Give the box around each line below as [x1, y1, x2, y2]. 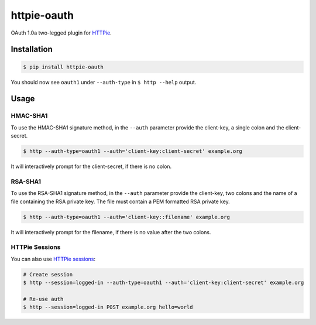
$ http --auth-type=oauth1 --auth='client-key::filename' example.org [23, 214, 231, 220]
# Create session [23, 271, 73, 278]
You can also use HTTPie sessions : [11, 255, 96, 262]
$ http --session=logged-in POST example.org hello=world [23, 304, 193, 310]
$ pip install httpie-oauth [23, 63, 104, 70]
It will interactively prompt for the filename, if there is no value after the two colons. [11, 228, 211, 235]
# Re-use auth [23, 296, 64, 302]
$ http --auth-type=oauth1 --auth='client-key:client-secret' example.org [23, 148, 243, 155]
